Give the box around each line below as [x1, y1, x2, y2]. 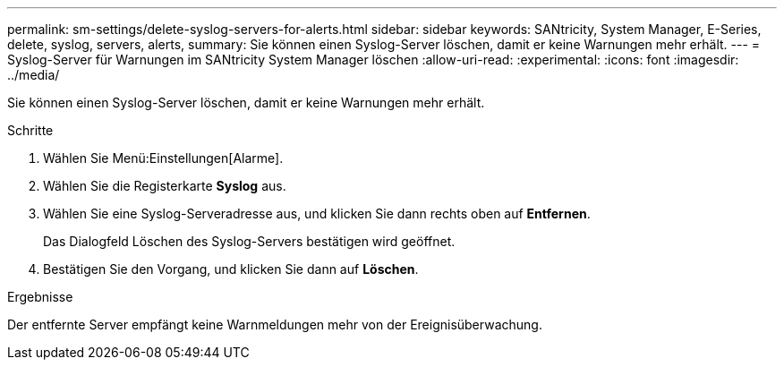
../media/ [7, 67, 60, 82]
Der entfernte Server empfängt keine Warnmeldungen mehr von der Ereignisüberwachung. [7, 317, 542, 332]
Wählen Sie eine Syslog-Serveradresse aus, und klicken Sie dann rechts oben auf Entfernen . [43, 206, 591, 221]
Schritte [7, 123, 54, 138]
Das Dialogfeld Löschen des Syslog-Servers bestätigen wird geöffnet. [43, 234, 456, 249]
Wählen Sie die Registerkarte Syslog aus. [43, 178, 286, 193]
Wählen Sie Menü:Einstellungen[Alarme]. [43, 150, 284, 166]
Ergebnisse [7, 289, 73, 304]
